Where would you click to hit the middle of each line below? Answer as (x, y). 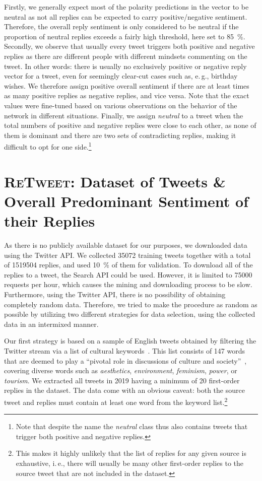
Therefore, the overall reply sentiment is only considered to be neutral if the (121, 26)
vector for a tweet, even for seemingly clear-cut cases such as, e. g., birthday (121, 76)
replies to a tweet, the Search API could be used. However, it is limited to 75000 (128, 274)
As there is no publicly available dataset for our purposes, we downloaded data (126, 245)
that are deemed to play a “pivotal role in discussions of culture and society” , (125, 360)
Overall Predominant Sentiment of (126, 201)
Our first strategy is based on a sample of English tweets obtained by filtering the (130, 341)
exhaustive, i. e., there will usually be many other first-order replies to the (130, 463)
